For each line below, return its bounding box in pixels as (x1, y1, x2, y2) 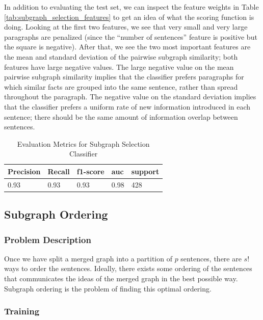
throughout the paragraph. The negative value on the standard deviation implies (4, 91, 256, 102)
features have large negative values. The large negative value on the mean (4, 61, 234, 72)
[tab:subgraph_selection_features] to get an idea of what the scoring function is (4, 11, 254, 22)
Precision (8, 166, 41, 176)
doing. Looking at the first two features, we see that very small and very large (4, 21, 248, 32)
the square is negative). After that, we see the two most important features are (4, 41, 251, 52)
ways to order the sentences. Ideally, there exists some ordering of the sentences (4, 263, 252, 274)
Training (4, 305, 40, 317)
